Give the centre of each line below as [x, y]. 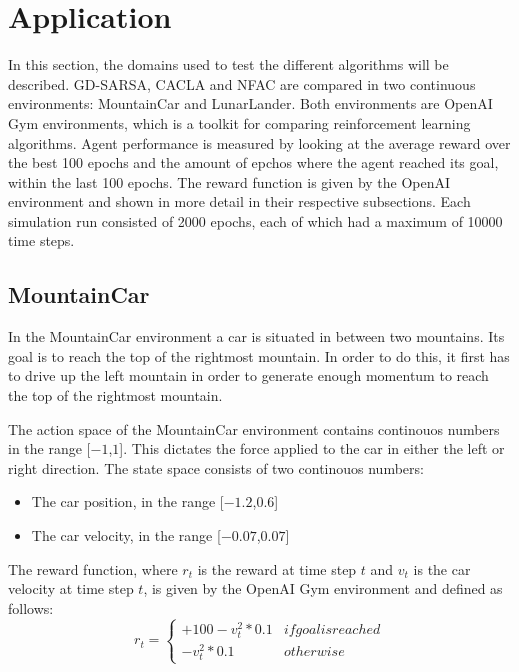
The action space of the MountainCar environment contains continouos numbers [254, 428]
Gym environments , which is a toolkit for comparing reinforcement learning [239, 122]
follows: [31, 607]
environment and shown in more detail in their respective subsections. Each [239, 201]
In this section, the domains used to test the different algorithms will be [228, 64]
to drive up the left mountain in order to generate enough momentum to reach [248, 375]
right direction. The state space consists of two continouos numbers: [216, 467]
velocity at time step [71, 588]
